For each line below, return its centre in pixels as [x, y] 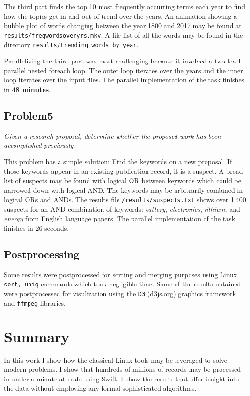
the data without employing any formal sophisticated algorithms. [100, 388]
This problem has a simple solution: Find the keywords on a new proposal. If [118, 161]
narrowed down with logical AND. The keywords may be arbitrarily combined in [124, 190]
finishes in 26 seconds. [37, 228]
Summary [37, 336]
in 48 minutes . [28, 89]
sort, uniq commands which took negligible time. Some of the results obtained [123, 284]
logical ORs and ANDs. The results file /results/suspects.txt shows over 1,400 [125, 199]
